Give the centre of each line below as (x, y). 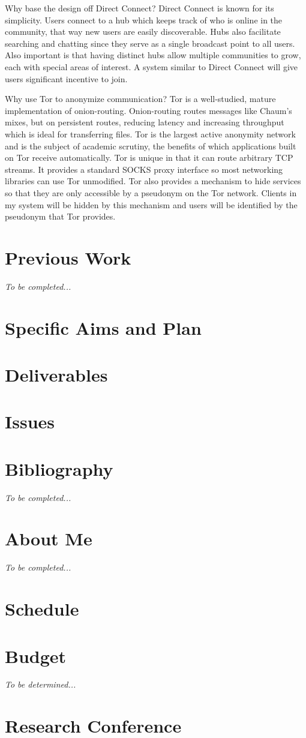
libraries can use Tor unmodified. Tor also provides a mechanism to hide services (153, 181)
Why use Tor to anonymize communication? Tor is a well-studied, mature (140, 99)
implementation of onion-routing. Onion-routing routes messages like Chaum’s (148, 110)
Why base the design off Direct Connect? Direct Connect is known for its (139, 8)
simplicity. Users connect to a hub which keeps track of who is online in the (144, 19)
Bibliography (59, 468)
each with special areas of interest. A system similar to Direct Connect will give (151, 66)
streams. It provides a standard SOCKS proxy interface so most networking (144, 169)
